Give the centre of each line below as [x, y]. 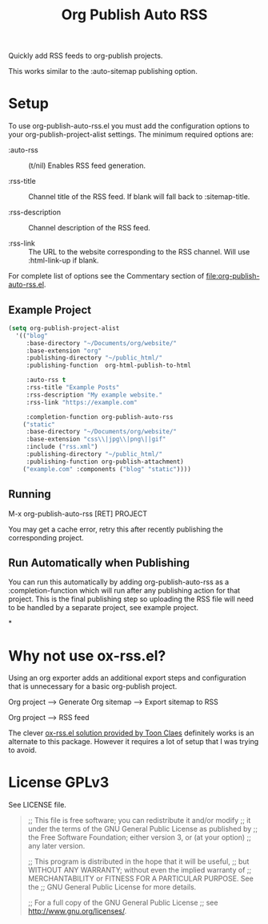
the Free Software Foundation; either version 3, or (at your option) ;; [140, 837]
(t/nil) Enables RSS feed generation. [87, 165]
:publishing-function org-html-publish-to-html [109, 366]
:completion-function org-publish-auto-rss [100, 417]
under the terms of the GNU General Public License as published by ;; [143, 829]
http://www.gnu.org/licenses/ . [77, 911]
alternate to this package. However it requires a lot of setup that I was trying [134, 742]
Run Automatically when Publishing [99, 562]
